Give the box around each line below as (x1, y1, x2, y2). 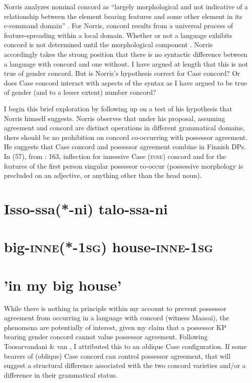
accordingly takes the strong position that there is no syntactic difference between (4, 49, 248, 59)
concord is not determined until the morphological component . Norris (4, 39, 213, 50)
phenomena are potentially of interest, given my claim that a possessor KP (4, 322, 227, 332)
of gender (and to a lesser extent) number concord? (4, 87, 156, 97)
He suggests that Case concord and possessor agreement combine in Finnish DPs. (4, 141, 246, 152)
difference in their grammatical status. (4, 369, 118, 380)
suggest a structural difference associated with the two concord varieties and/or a (4, 360, 246, 370)
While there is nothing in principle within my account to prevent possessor (4, 303, 226, 313)
